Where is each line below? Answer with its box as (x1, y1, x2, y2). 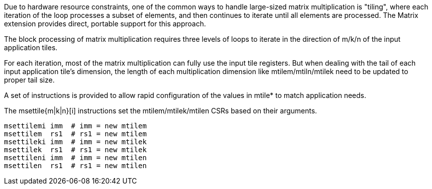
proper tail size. (4, 76, 55, 84)
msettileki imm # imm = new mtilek (4, 138, 147, 146)
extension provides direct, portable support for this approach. (4, 19, 206, 28)
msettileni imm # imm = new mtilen (4, 154, 147, 162)
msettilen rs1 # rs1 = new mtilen (4, 162, 147, 170)
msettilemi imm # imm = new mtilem (4, 122, 147, 130)
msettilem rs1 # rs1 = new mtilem (4, 130, 147, 138)
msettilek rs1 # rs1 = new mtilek (4, 146, 147, 154)
